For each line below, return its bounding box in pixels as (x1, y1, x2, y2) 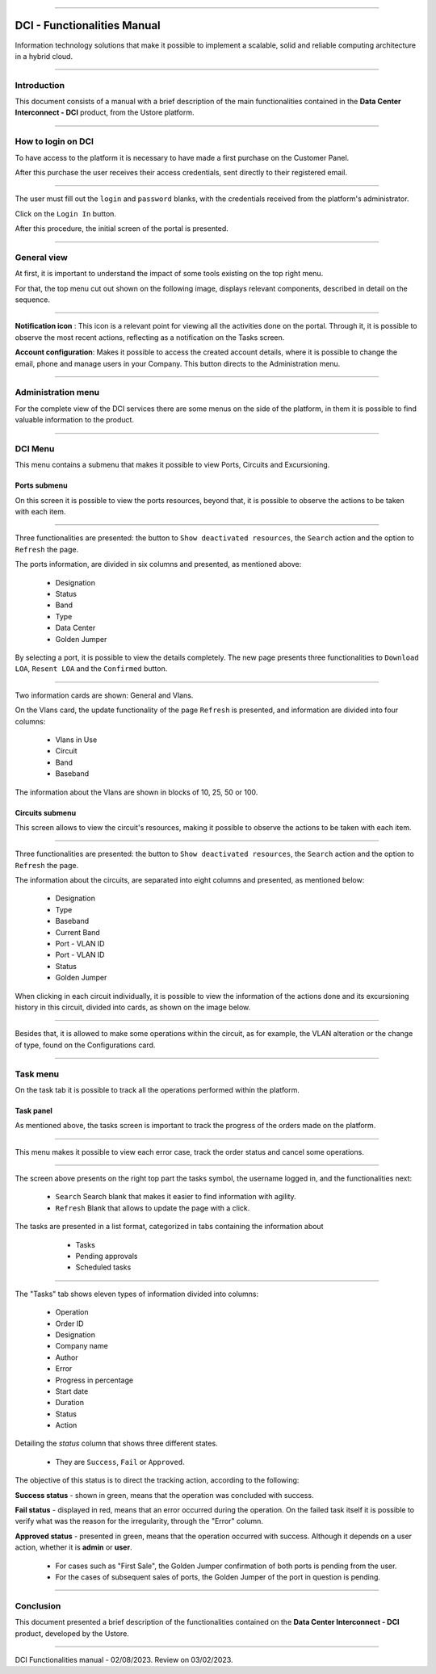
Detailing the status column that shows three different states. (15, 1438, 218, 1449)
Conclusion (15, 1600, 61, 1611)
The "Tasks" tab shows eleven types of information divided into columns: (15, 1289, 258, 1299)
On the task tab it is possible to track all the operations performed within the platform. (15, 1085, 300, 1094)
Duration (55, 1398, 85, 1408)
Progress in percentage (55, 1375, 133, 1385)
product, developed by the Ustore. (15, 1628, 129, 1638)
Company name (55, 1341, 108, 1351)
